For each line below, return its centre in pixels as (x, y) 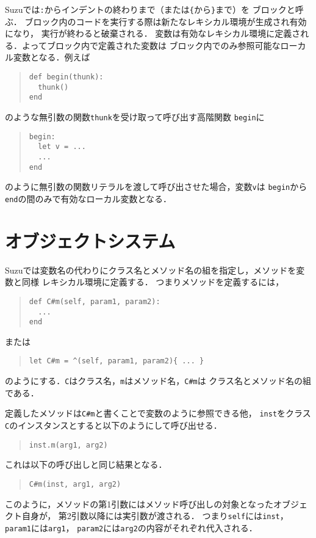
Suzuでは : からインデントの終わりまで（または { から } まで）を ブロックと (150, 9)
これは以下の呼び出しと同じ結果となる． (86, 464)
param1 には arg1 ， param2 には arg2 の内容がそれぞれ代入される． (131, 527)
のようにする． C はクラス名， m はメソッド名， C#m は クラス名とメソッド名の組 (158, 381)
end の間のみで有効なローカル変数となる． (88, 198)
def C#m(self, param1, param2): (95, 301)
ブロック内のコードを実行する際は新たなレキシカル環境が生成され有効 (166, 21)
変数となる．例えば (52, 57)
